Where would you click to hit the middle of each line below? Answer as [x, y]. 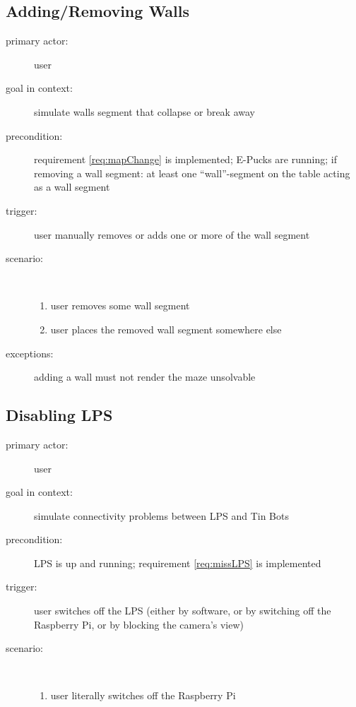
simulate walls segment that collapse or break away [144, 111]
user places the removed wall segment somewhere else [166, 329]
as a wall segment [72, 187]
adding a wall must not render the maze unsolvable [145, 377]
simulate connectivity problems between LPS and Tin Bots [161, 515]
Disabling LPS [59, 415]
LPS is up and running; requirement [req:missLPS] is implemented [178, 563]
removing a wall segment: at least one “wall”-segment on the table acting [192, 173]
